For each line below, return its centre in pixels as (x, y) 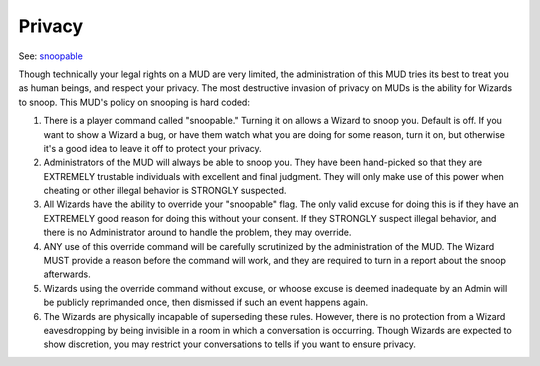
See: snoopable (51, 56)
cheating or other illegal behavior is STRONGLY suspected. (165, 191)
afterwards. (67, 274)
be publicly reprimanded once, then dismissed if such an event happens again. (206, 302)
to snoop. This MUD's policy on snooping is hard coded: (134, 102)
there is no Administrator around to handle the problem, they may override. (197, 232)
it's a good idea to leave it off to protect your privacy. (152, 148)
